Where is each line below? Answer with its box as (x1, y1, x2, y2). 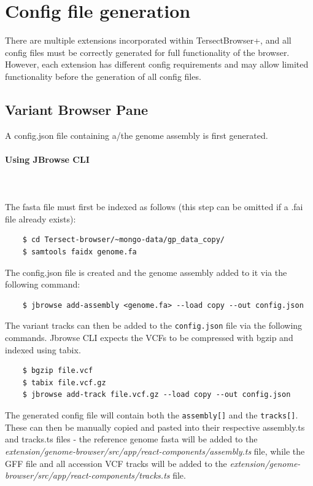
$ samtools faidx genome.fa (22, 248, 137, 257)
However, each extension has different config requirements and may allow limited (5, 58, 309, 71)
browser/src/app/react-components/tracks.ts (5, 469, 170, 482)
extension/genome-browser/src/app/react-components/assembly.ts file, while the (5, 444, 305, 457)
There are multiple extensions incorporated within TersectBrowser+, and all (5, 34, 292, 47)
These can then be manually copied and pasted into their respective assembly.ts (5, 420, 305, 433)
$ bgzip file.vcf (22, 366, 93, 375)
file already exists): (5, 212, 76, 225)
